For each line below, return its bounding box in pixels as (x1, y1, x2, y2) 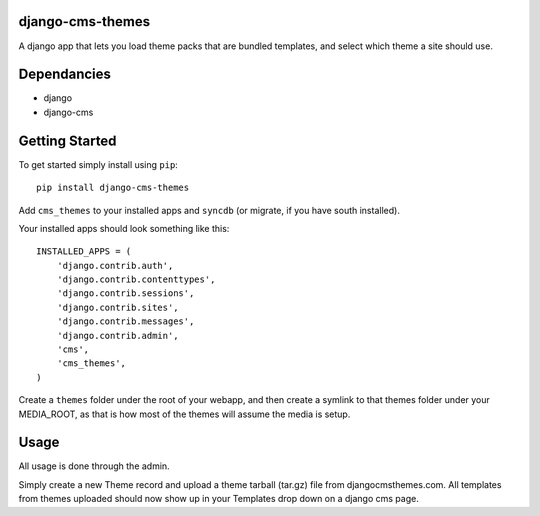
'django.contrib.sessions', (56, 288, 195, 299)
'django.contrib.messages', (56, 316, 195, 327)
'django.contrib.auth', (56, 260, 174, 271)
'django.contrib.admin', (56, 330, 179, 341)
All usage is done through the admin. (18, 460, 170, 472)
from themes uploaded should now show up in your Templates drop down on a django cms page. (18, 493, 419, 505)
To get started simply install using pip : (18, 158, 179, 170)
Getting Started (18, 132, 117, 149)
